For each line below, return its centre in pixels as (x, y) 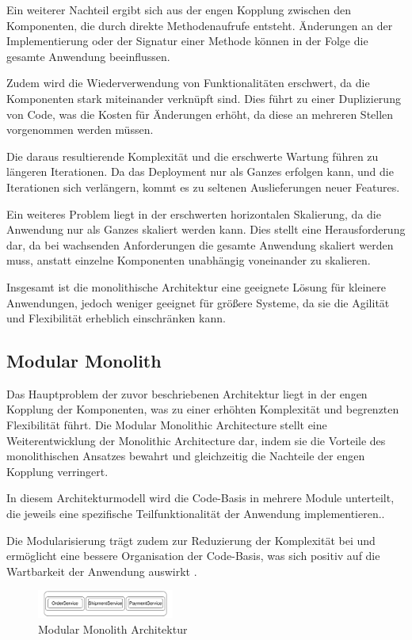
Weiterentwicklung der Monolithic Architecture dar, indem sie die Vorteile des (196, 440)
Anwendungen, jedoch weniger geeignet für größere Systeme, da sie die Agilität (198, 302)
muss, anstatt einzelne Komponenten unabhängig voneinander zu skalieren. (189, 260)
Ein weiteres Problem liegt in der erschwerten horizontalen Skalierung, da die (194, 213)
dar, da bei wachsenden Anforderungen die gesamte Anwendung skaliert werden (200, 244)
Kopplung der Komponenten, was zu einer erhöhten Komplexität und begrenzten (203, 409)
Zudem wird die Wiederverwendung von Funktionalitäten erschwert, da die (188, 83)
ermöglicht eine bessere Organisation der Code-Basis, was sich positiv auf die (193, 556)
